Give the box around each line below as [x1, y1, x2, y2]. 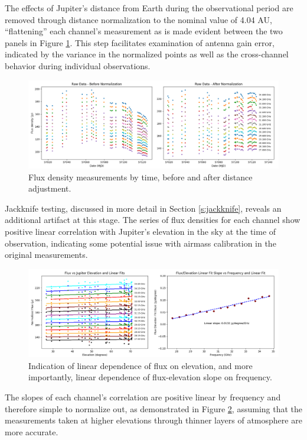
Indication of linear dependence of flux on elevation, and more [28, 359, 253, 371]
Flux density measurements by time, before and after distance [28, 170, 253, 183]
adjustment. [28, 182, 71, 195]
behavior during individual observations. [5, 59, 151, 72]
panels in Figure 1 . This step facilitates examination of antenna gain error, [5, 36, 275, 48]
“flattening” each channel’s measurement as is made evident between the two [5, 25, 283, 37]
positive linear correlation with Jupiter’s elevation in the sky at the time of [5, 225, 276, 237]
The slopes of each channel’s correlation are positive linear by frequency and [5, 391, 281, 403]
